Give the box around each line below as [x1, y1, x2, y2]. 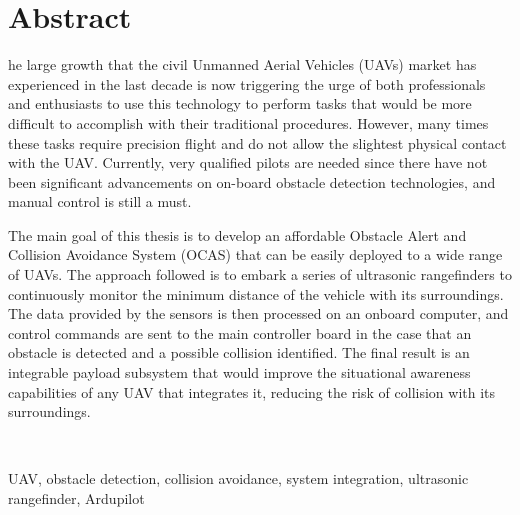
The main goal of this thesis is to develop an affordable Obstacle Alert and [8, 224, 467, 245]
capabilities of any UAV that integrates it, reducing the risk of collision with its [8, 381, 496, 402]
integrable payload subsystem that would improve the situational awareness [8, 362, 471, 383]
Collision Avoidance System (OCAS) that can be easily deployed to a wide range [8, 244, 503, 265]
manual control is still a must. [8, 191, 192, 212]
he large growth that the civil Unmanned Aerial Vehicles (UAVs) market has [8, 54, 477, 75]
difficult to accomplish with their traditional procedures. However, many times [8, 112, 489, 133]
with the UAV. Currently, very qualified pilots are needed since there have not [8, 152, 488, 173]
